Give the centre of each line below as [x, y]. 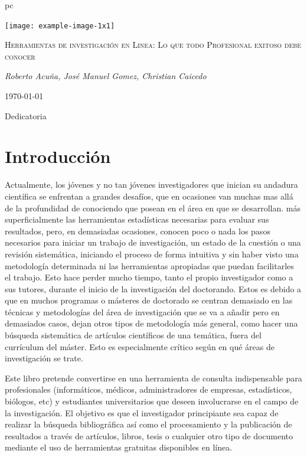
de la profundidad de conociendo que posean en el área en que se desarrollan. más [153, 208]
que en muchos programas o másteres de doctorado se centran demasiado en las [149, 300]
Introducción [58, 156]
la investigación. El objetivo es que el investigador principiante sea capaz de [142, 412]
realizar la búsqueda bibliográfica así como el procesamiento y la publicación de [148, 424]
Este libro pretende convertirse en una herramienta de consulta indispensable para [153, 378]
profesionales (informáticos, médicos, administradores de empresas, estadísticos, [148, 389]
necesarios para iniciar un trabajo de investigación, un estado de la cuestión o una [153, 242]
